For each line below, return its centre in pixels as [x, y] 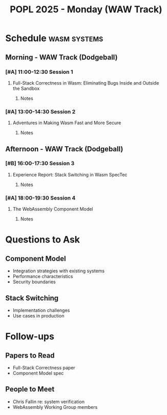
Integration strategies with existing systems [59, 271]
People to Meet [30, 389]
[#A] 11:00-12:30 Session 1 [39, 72]
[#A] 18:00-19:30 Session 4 [40, 197]
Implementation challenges [41, 310]
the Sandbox [26, 88]
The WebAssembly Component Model [53, 209]
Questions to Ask [43, 240]
